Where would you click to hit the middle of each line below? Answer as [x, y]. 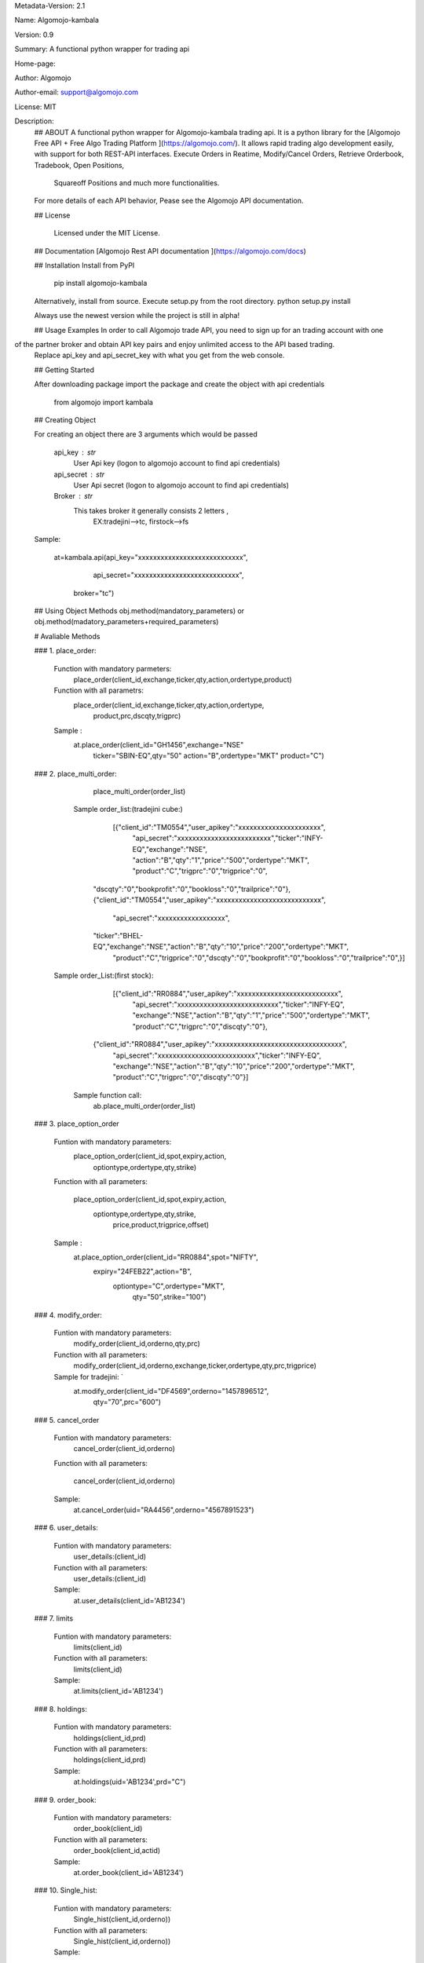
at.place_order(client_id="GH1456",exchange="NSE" [159, 744]
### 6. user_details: [66, 1528]
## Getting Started [64, 370]
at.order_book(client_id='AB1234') [128, 1872]
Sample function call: [108, 1095]
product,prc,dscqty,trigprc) [137, 716]
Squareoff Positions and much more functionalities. [137, 183]
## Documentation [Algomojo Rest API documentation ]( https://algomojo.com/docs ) [170, 250]
